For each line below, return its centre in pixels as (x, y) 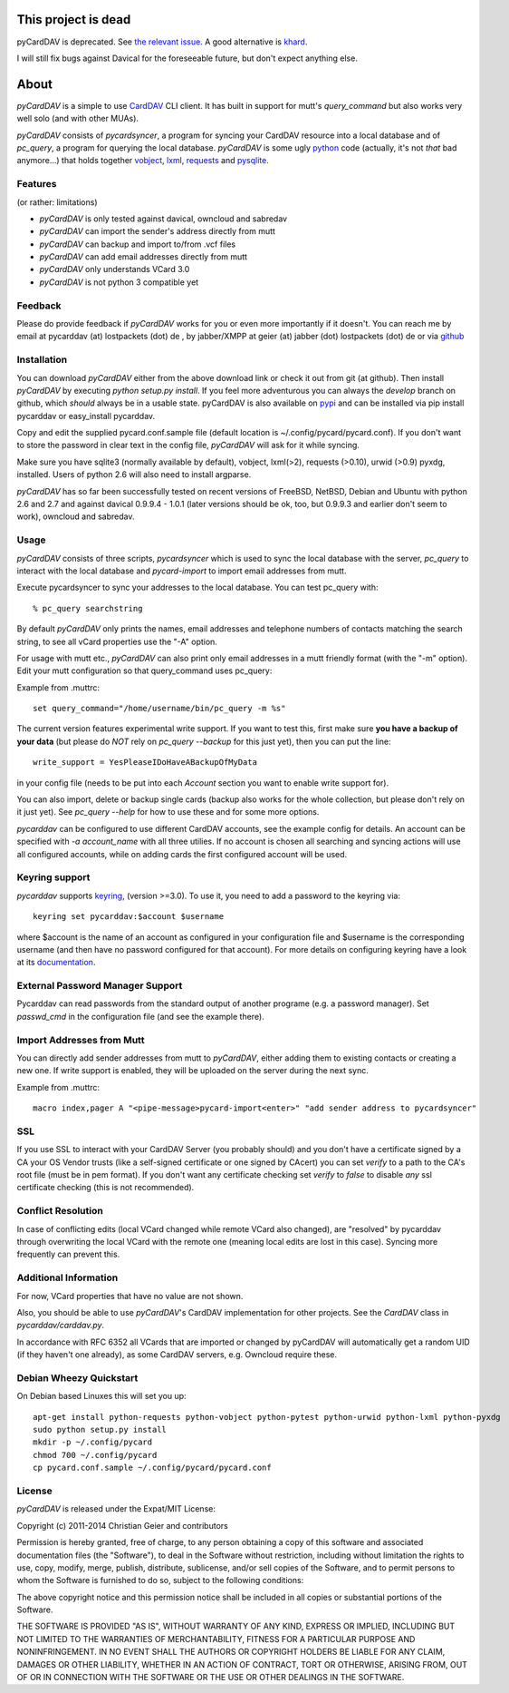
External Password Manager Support (100, 986)
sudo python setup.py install (100, 1430)
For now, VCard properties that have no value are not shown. (130, 1296)
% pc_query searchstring (88, 608)
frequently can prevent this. (68, 1254)
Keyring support (53, 877)
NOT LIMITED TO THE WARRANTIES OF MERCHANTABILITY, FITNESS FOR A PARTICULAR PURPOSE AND (216, 1639)
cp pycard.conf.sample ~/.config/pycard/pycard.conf (152, 1468)
